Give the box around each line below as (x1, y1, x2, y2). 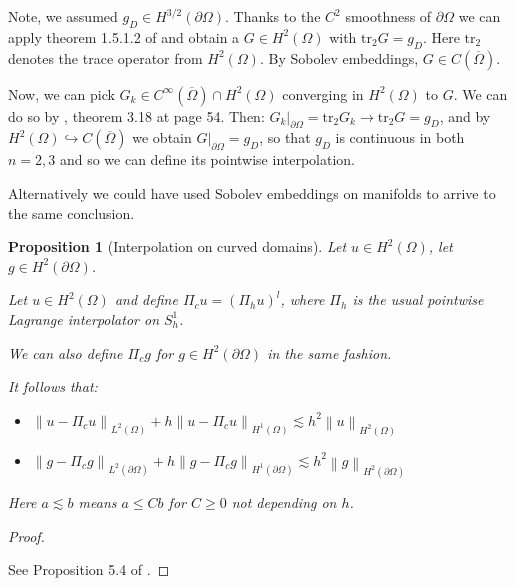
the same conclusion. (8, 202, 135, 223)
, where (280, 289, 325, 310)
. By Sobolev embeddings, (259, 47, 419, 68)
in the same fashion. (267, 342, 392, 363)
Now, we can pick (8, 83, 115, 104)
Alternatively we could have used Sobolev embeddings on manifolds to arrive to (8, 182, 496, 203)
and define (114, 289, 178, 310)
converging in (282, 83, 364, 104)
